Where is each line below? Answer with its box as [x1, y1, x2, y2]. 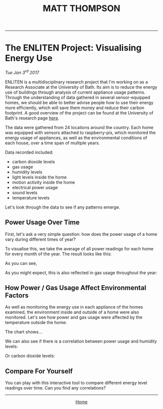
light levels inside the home [12, 174, 67, 180]
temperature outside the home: [5, 320, 67, 326]
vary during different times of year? [5, 236, 76, 242]
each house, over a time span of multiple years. [5, 140, 100, 146]
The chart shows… [5, 329, 43, 335]
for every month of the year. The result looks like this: [5, 251, 112, 257]
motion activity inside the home [12, 179, 75, 185]
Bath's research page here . [5, 115, 60, 121]
